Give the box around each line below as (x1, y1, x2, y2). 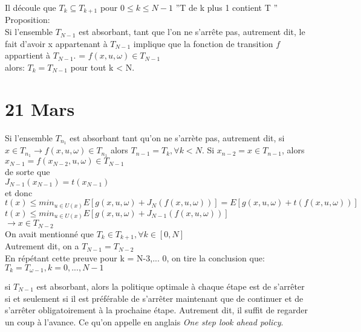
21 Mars (5, 96, 75, 121)
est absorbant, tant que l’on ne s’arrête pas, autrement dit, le (79, 25, 305, 38)
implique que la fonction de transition (133, 37, 273, 49)
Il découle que (5, 1, 56, 13)
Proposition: (5, 13, 50, 26)
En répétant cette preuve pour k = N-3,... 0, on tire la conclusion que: (5, 251, 265, 264)
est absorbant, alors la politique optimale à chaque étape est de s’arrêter (36, 280, 305, 293)
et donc (5, 186, 33, 199)
